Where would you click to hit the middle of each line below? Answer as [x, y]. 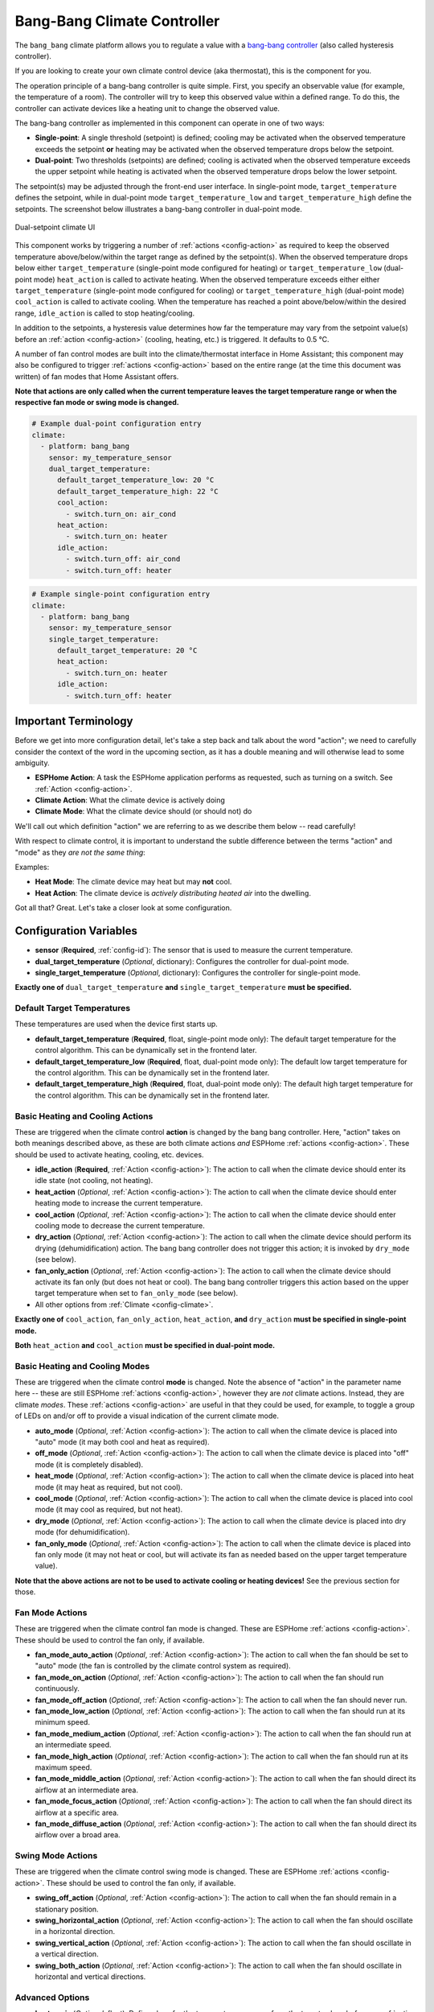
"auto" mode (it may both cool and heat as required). [122, 1442]
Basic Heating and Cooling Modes [82, 1366]
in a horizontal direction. [75, 1932]
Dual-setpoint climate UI [55, 227]
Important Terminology [74, 722]
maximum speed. [63, 1767]
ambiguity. [32, 763]
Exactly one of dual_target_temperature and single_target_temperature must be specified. [183, 987]
